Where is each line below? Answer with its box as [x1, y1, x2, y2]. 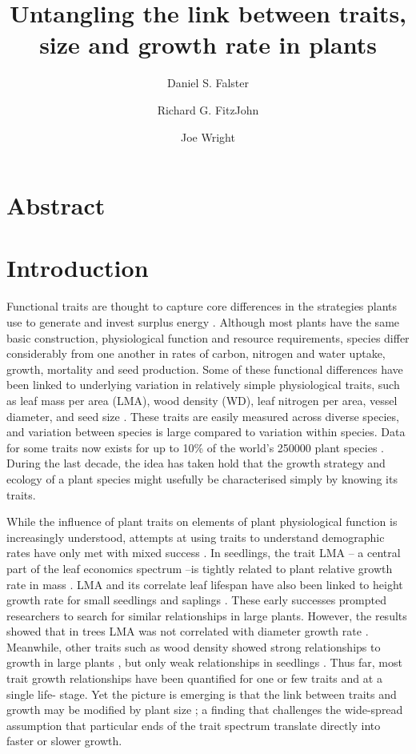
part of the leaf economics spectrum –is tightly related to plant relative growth [6, 559, 393, 576]
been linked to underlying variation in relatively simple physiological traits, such [6, 376, 400, 393]
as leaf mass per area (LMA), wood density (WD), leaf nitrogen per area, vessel [6, 391, 398, 408]
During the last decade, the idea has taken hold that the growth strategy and [6, 455, 386, 471]
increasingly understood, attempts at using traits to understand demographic [6, 528, 385, 545]
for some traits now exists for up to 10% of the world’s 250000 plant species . [6, 439, 384, 455]
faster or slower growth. [6, 732, 122, 749]
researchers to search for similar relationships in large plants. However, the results [6, 607, 407, 624]
